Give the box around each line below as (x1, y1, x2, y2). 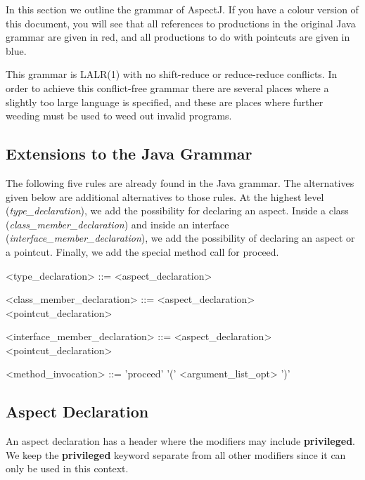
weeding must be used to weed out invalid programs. (6, 108, 232, 123)
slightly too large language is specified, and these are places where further (6, 94, 324, 109)
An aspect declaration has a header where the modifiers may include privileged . (6, 434, 356, 448)
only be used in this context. (6, 461, 129, 476)
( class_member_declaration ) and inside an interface (6, 216, 229, 231)
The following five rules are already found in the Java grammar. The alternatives (6, 175, 354, 190)
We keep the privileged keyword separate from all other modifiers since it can (6, 447, 346, 462)
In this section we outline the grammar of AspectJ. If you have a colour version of (6, 2, 359, 16)
